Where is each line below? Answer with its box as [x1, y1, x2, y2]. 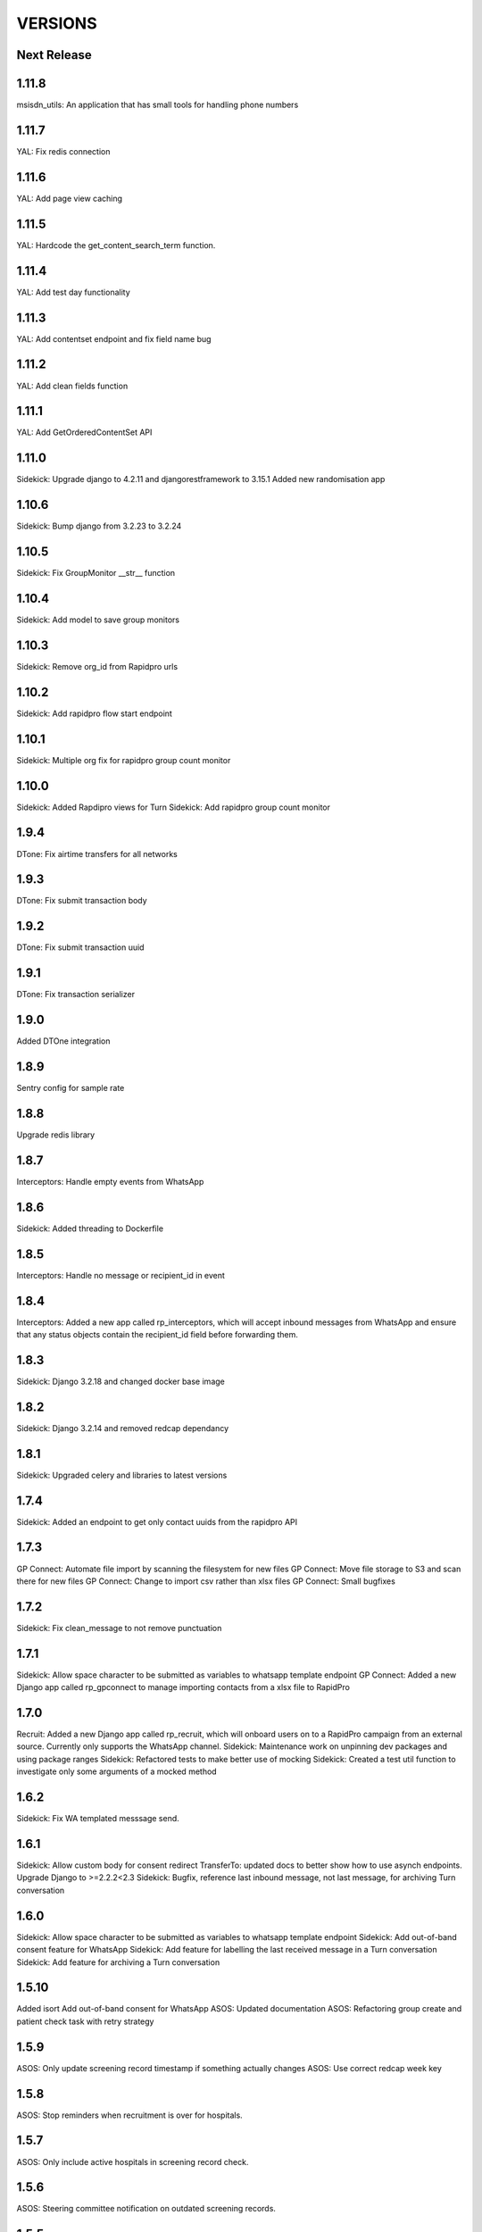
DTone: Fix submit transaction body [16, 895, 147, 906]
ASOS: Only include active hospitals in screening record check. [16, 2156, 249, 2167]
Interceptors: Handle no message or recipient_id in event [16, 1270, 225, 1280]
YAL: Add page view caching [16, 193, 123, 204]
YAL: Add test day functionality [16, 287, 131, 297]
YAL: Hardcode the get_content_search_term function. [16, 239, 216, 250]
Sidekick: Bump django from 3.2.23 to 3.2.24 [16, 521, 182, 531]
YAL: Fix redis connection [16, 146, 111, 156]
